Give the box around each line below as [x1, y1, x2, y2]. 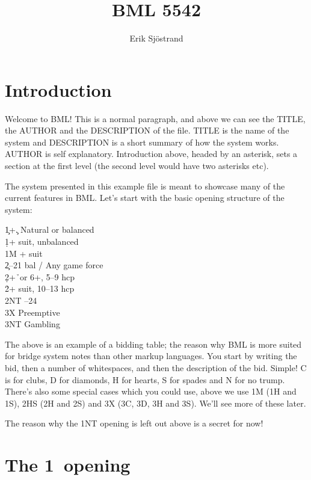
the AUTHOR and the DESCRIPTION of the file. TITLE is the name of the [5, 124, 289, 137]
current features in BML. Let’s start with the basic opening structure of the [5, 191, 285, 204]
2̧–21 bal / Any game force [5, 259, 103, 271]
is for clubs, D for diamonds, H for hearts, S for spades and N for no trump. [5, 373, 285, 386]
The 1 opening [5, 452, 131, 477]
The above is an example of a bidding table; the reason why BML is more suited [5, 337, 302, 350]
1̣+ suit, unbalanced [5, 235, 79, 247]
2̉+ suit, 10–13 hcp [5, 282, 75, 295]
